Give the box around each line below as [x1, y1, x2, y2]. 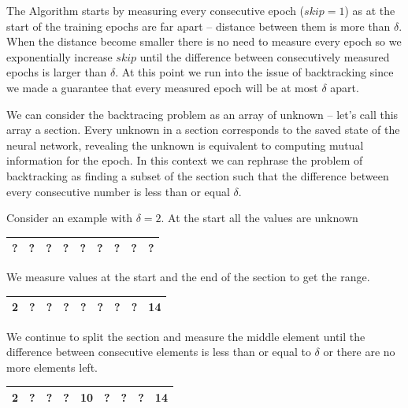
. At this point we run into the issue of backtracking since [115, 64, 394, 80]
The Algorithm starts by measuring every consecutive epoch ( [6, 2, 305, 18]
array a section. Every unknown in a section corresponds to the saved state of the [6, 121, 400, 138]
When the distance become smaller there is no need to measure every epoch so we [6, 33, 402, 50]
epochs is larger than [6, 64, 107, 80]
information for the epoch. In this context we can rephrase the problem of [6, 152, 363, 169]
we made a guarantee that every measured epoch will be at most [6, 79, 318, 95]
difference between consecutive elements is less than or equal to [6, 343, 311, 360]
